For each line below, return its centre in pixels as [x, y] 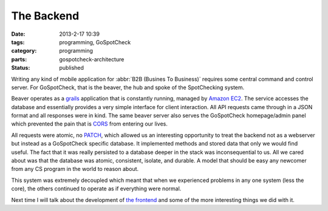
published [72, 68]
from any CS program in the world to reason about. [75, 169]
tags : [18, 42]
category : [24, 51]
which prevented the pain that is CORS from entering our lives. [90, 124]
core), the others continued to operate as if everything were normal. [96, 189]
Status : [21, 68]
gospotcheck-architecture [92, 59]
